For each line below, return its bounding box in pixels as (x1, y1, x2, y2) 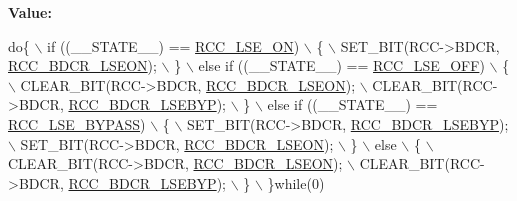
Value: (8, 2, 52, 22)
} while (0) (267, 172, 325, 193)
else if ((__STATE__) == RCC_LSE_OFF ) (198, 55, 485, 76)
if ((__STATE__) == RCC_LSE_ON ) (47, 35, 300, 56)
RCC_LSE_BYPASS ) (8, 113, 146, 134)
